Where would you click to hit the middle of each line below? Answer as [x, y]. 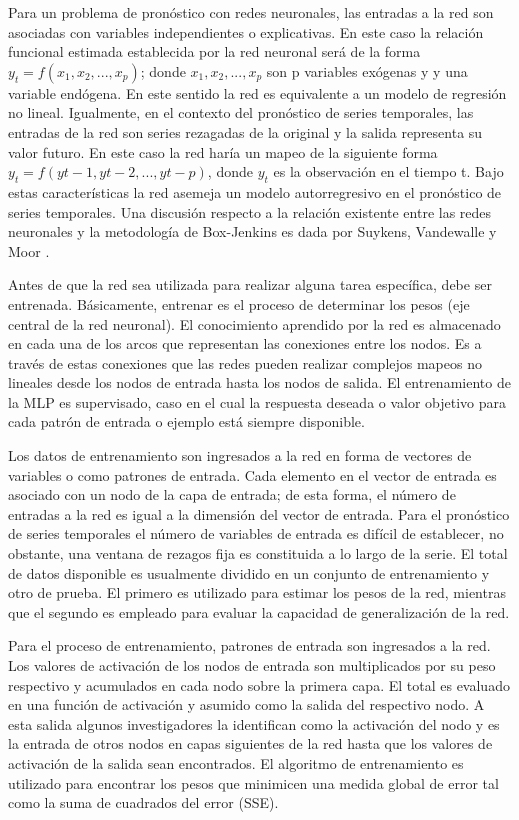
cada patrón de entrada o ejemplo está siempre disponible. [186, 421]
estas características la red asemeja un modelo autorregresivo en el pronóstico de [255, 191]
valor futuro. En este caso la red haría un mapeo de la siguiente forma [223, 151]
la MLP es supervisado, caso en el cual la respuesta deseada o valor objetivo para [257, 401]
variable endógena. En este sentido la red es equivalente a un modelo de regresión [257, 92]
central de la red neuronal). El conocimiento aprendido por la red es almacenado [254, 323]
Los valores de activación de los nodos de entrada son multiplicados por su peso [252, 665]
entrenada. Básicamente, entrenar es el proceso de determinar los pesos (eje [239, 303]
